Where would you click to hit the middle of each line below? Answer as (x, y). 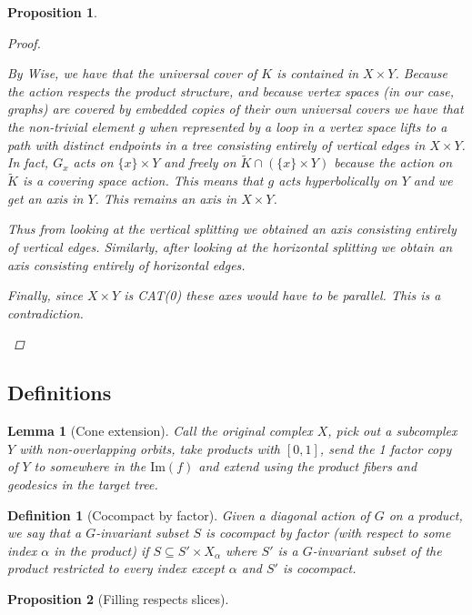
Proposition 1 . (52, 12)
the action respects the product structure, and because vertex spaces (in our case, (231, 91)
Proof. (24, 42)
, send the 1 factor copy (386, 448)
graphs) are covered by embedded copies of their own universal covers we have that (236, 109)
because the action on (393, 162)
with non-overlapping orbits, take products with (150, 448)
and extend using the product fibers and (308, 466)
